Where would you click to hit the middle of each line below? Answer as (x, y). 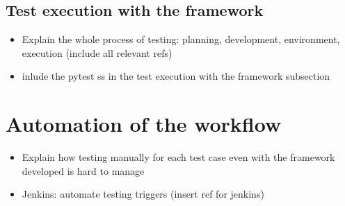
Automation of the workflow (144, 124)
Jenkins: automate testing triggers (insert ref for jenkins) (143, 194)
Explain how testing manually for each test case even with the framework (178, 157)
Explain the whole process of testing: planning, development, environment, (181, 39)
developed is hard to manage (83, 170)
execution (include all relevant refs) (97, 52)
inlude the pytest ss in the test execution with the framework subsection (176, 76)
